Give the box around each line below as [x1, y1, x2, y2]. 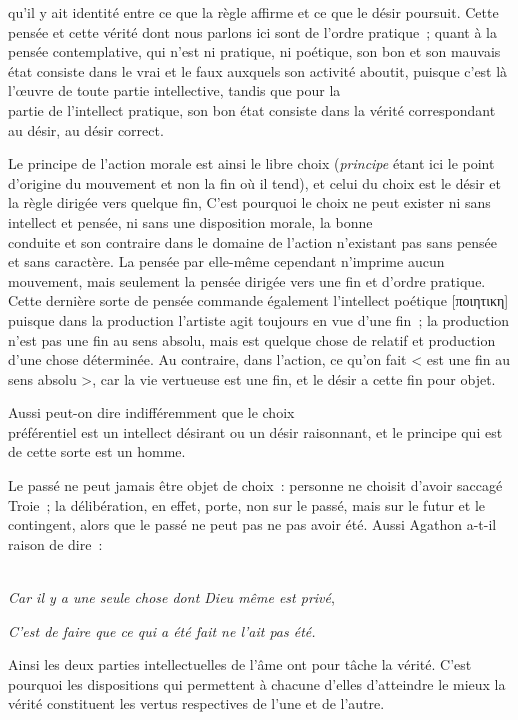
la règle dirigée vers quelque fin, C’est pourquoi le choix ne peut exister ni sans [8, 192, 491, 213]
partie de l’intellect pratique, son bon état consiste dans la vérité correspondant [8, 99, 496, 120]
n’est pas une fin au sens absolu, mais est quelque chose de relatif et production [8, 329, 496, 350]
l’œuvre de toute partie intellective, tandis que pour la [8, 80, 341, 101]
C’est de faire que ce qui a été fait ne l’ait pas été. [8, 620, 316, 641]
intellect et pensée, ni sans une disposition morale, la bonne [8, 211, 373, 232]
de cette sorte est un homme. [8, 441, 186, 462]
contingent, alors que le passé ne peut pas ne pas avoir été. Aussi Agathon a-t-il [8, 514, 497, 535]
